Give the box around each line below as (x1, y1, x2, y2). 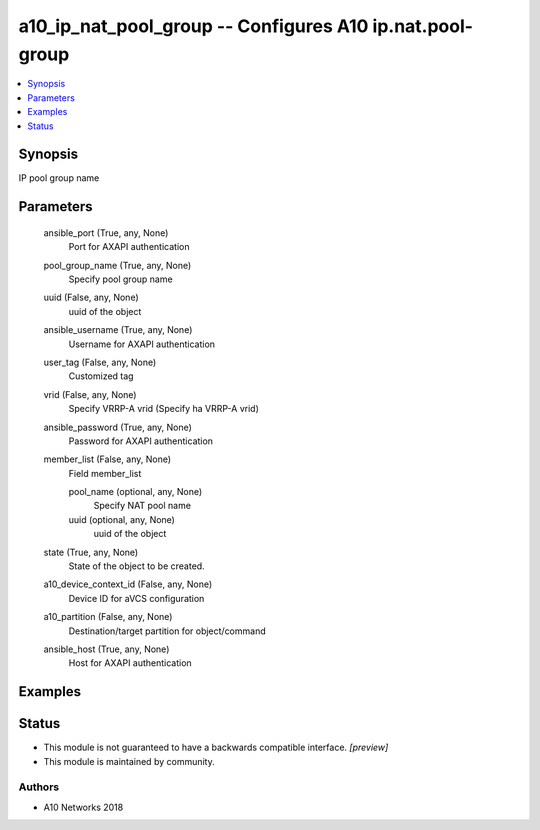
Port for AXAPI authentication (68, 241, 190, 253)
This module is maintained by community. (43, 755, 215, 767)
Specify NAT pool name (93, 500, 192, 512)
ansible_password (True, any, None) (43, 421, 192, 433)
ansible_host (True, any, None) (43, 643, 170, 655)
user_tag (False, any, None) (43, 356, 157, 368)
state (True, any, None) (43, 546, 139, 558)
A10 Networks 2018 (43, 801, 124, 813)
